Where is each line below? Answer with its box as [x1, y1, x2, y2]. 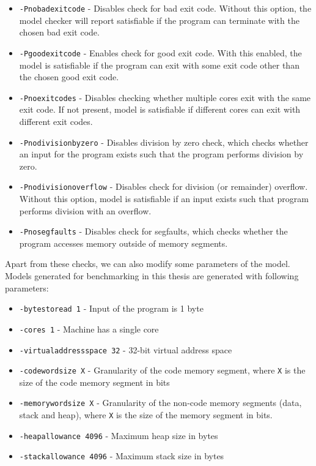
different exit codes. [19, 115, 93, 127]
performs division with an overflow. [19, 204, 152, 217]
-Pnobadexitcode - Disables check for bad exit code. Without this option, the [19, 2, 312, 14]
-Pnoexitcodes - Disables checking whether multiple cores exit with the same [19, 91, 311, 103]
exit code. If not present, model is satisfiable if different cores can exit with [19, 103, 301, 116]
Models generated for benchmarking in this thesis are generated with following [5, 269, 299, 282]
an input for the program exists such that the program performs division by [19, 148, 304, 160]
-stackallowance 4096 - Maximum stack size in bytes [19, 449, 224, 462]
